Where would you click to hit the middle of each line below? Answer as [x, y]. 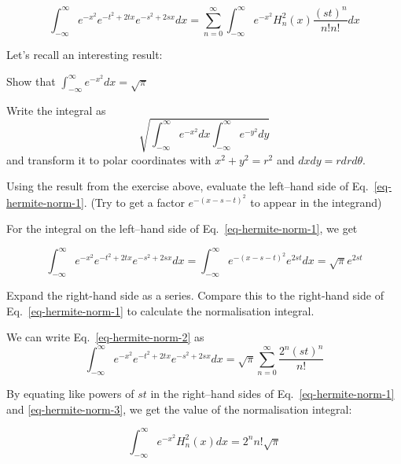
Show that [31, 81]
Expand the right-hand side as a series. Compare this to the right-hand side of [195, 295]
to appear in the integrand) [316, 202]
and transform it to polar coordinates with [109, 159]
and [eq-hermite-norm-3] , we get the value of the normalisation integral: [179, 409]
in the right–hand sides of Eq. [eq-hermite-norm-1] [272, 394]
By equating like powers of [70, 394]
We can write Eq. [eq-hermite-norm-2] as [105, 337]
